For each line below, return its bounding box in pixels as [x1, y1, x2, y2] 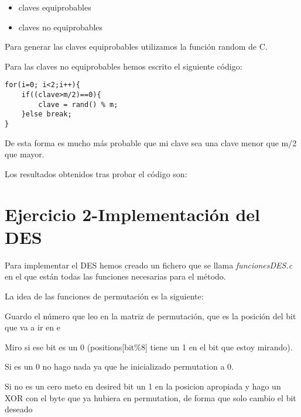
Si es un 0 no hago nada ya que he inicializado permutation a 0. [5, 360, 234, 373]
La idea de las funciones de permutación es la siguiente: [5, 290, 204, 302]
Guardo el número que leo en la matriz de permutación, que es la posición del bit [5, 309, 296, 322]
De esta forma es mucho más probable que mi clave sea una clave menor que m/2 [5, 136, 297, 149]
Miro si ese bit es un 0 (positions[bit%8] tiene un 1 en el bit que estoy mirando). [5, 340, 293, 353]
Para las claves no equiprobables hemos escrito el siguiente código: [5, 60, 242, 72]
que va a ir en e [5, 321, 60, 333]
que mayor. [5, 148, 45, 160]
